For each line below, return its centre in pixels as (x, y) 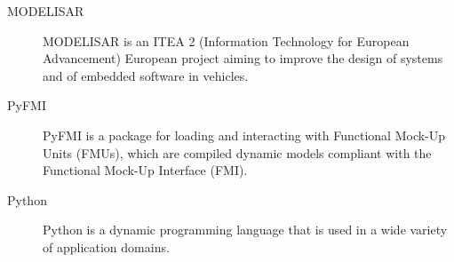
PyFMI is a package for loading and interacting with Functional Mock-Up (244, 135)
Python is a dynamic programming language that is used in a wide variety (245, 230)
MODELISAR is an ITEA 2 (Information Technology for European (226, 40)
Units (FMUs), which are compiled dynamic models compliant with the (237, 152)
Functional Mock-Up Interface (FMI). (145, 170)
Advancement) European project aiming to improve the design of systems (243, 58)
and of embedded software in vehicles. (146, 75)
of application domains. (106, 246)
